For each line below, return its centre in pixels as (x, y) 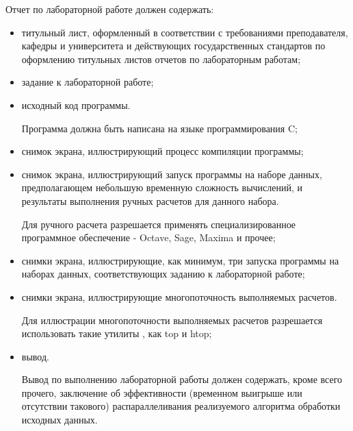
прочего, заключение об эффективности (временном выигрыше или (162, 392)
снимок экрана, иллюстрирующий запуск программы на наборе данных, (172, 174)
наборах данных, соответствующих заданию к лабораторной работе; (163, 274)
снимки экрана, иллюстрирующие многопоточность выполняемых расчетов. (179, 296)
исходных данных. (60, 420)
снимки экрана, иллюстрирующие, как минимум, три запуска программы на (180, 260)
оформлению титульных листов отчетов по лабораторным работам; (161, 59)
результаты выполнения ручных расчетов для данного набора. (150, 200)
